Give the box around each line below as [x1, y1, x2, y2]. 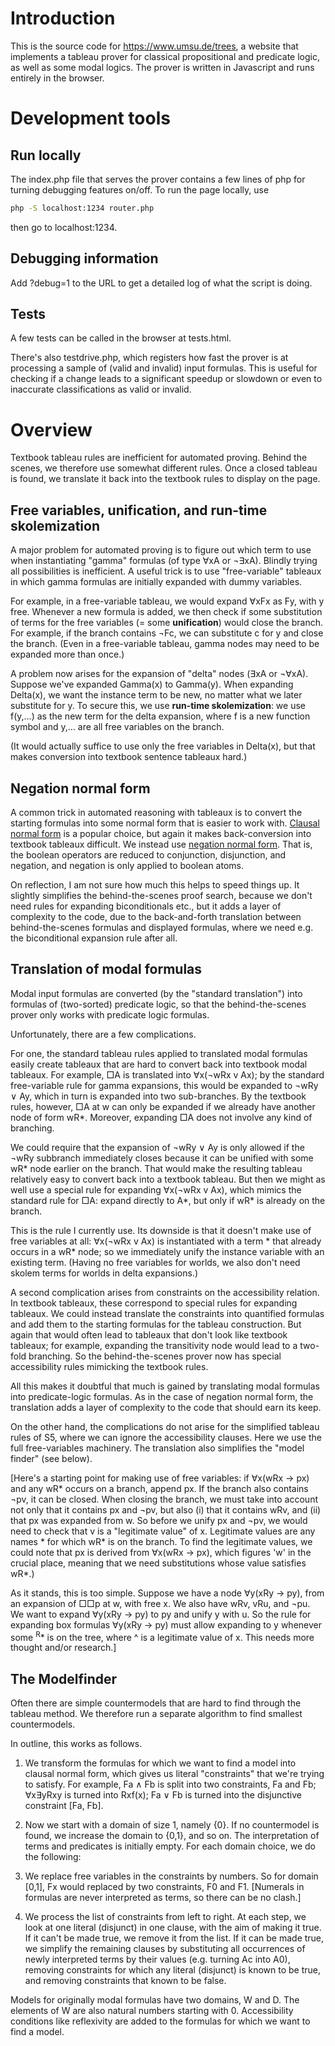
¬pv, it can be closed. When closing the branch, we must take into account [10, 1493, 318, 1505]
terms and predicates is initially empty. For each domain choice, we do [24, 1840, 316, 1852]
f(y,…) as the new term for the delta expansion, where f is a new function [10, 710, 311, 722]
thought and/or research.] [10, 1642, 117, 1654]
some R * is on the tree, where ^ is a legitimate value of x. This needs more [10, 1629, 315, 1643]
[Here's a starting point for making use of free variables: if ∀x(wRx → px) [10, 1472, 310, 1484]
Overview [10, 418, 93, 441]
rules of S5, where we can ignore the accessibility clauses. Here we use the [10, 1431, 322, 1443]
